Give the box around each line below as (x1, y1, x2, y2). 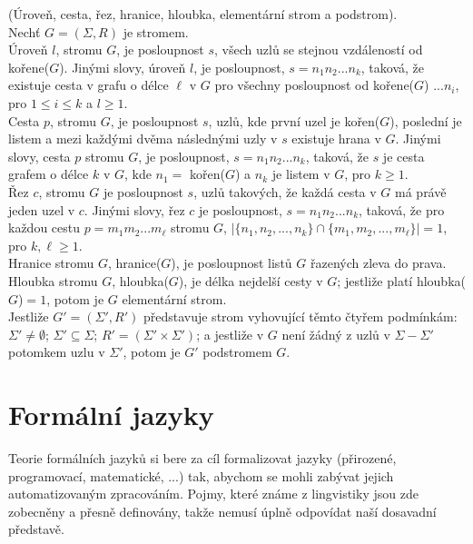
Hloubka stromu (8, 271, 98, 290)
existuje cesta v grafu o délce (8, 75, 169, 94)
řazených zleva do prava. (310, 253, 447, 272)
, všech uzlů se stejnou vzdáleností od (214, 40, 423, 59)
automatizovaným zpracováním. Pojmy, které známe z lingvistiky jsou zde (8, 484, 419, 503)
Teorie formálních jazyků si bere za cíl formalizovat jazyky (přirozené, (8, 449, 397, 467)
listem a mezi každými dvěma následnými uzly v (8, 129, 278, 148)
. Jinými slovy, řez (84, 200, 185, 219)
